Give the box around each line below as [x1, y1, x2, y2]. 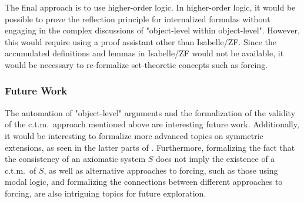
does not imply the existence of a [155, 153, 275, 165]
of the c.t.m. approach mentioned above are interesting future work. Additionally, [5, 118, 299, 130]
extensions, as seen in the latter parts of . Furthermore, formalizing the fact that [5, 141, 295, 153]
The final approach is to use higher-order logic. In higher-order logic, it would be [5, 1, 296, 13]
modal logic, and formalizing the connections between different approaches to [5, 175, 283, 188]
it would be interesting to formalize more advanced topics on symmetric [5, 129, 263, 141]
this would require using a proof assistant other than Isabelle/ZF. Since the [5, 35, 277, 48]
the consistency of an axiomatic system [5, 153, 146, 165]
